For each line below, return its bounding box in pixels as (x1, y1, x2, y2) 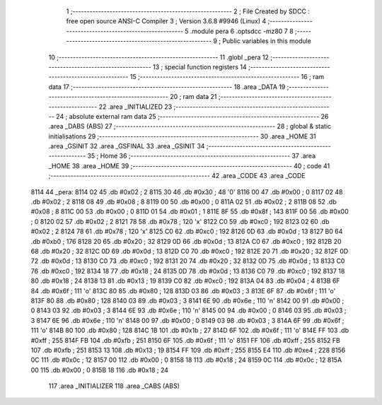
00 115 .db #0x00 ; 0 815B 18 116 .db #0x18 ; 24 (30, 365, 169, 374)
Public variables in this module (222, 37, 311, 45)
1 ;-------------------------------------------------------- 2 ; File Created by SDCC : (66, 7, 311, 16)
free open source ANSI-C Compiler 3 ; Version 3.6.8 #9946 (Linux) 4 (66, 17, 267, 25)
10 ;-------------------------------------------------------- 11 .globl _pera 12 (48, 53, 269, 61)
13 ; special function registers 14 (152, 62, 247, 71)
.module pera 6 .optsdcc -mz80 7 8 (190, 27, 294, 35)
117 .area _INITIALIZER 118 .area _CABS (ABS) (48, 382, 180, 390)
